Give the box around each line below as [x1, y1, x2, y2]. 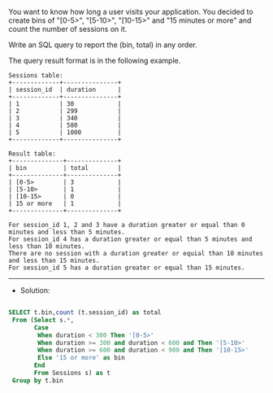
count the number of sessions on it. [8, 24, 128, 33]
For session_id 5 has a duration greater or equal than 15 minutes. [8, 264, 245, 272]
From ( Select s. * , [11, 316, 75, 324]
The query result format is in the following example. [8, 56, 181, 65]
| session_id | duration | [8, 85, 122, 94]
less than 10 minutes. [8, 242, 85, 251]
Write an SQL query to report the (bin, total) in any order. [8, 40, 197, 50]
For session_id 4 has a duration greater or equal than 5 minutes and [8, 235, 253, 243]
